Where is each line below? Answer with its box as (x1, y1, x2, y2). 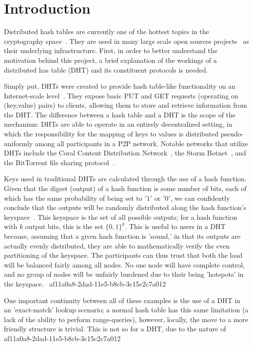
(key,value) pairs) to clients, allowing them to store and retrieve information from (4, 100, 247, 110)
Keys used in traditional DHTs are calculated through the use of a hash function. (4, 173, 247, 184)
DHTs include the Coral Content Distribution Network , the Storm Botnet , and (4, 148, 246, 158)
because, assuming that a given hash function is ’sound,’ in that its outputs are (4, 231, 241, 241)
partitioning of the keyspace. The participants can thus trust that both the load (4, 250, 243, 260)
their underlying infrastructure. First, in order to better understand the (4, 45, 218, 56)
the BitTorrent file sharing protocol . (4, 157, 115, 167)
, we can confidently (170, 192, 230, 203)
